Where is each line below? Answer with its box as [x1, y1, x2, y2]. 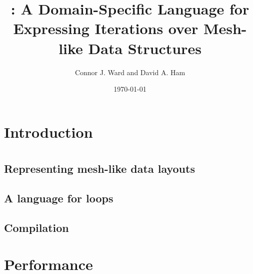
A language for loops [4, 190, 113, 205]
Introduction [4, 121, 93, 142]
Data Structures [88, 38, 201, 58]
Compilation [4, 219, 69, 235]
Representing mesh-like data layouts [4, 161, 195, 176]
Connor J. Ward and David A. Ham [74, 67, 185, 77]
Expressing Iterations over [13, 18, 198, 39]
